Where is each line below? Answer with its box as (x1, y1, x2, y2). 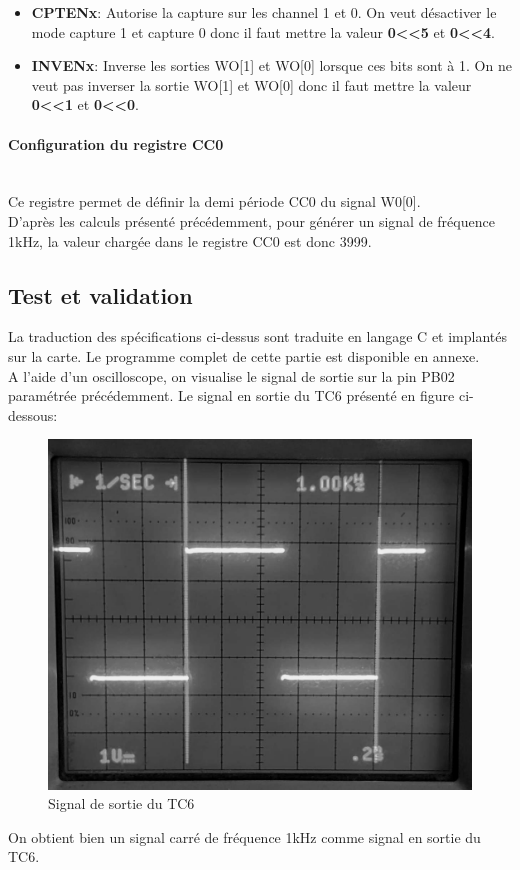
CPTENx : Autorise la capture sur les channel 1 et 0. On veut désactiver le (31, 2, 497, 22)
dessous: (8, 404, 58, 425)
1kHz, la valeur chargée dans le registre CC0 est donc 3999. (8, 230, 372, 251)
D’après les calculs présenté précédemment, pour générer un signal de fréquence (8, 210, 495, 231)
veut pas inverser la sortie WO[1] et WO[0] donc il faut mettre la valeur (31, 74, 472, 95)
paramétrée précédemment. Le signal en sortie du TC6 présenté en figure (8, 385, 455, 406)
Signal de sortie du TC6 (48, 793, 195, 814)
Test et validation (8, 279, 193, 310)
